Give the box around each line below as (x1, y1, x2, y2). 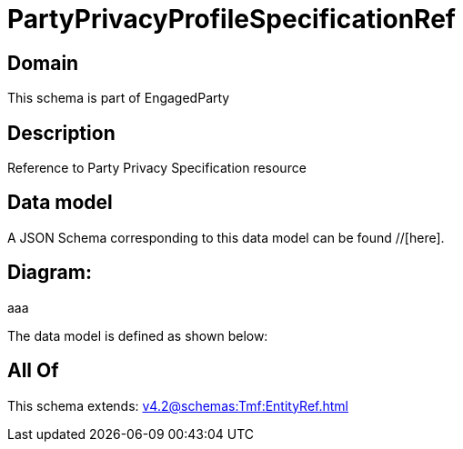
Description (7, 121, 116, 145)
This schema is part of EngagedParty (7, 90, 230, 106)
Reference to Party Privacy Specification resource (7, 160, 307, 176)
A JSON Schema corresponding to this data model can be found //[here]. (7, 229, 445, 245)
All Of (7, 359, 59, 383)
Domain (7, 51, 79, 75)
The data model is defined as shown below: (7, 327, 268, 344)
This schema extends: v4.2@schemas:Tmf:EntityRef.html (7, 397, 349, 414)
